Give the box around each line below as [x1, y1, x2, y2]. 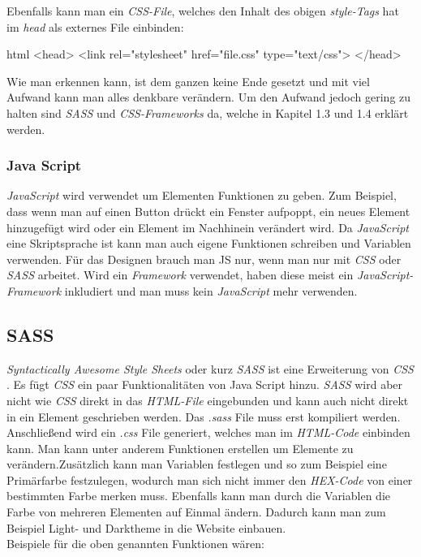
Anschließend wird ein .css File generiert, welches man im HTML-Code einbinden [6, 424, 410, 441]
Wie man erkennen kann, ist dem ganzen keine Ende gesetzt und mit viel [6, 72, 370, 89]
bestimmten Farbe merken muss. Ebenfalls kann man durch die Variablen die [6, 487, 390, 504]
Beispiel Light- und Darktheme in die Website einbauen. [6, 519, 286, 536]
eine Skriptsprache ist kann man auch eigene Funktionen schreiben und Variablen [6, 235, 411, 252]
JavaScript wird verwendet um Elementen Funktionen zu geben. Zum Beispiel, [6, 187, 397, 204]
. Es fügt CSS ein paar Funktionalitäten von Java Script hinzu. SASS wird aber [6, 376, 403, 393]
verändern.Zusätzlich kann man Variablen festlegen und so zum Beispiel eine [6, 456, 387, 473]
